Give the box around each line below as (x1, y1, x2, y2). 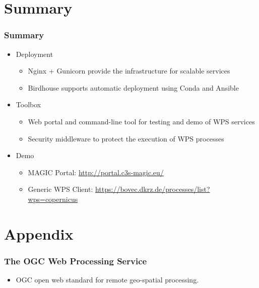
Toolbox (16, 99, 41, 110)
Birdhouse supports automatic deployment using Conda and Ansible (28, 82, 239, 93)
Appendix (4, 223, 74, 244)
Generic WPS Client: (28, 184, 93, 194)
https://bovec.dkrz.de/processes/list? (95, 184, 210, 194)
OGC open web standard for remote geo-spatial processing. (16, 274, 199, 285)
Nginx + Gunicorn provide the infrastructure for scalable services (28, 65, 230, 76)
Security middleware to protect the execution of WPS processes (28, 133, 224, 143)
